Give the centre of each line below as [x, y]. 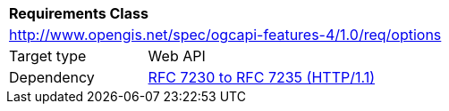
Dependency [52, 77]
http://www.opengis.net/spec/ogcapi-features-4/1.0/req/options [225, 35]
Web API [177, 56]
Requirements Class [79, 13]
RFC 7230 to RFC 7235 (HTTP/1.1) [262, 77]
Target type [48, 56]
